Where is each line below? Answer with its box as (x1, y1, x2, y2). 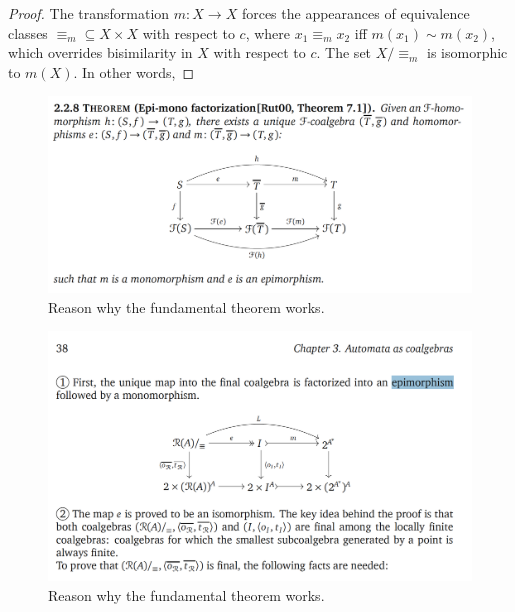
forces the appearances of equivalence (241, 3, 470, 23)
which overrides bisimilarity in (8, 42, 193, 63)
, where (245, 22, 291, 43)
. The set (316, 42, 372, 63)
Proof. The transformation (8, 3, 170, 23)
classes (8, 22, 48, 43)
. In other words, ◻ (73, 61, 195, 82)
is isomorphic (427, 42, 508, 63)
